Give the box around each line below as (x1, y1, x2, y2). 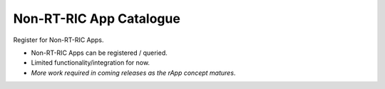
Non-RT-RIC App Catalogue (13, 11, 181, 26)
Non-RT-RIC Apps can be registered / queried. (31, 48, 168, 57)
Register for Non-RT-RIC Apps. (13, 36, 104, 44)
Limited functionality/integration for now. (31, 58, 150, 67)
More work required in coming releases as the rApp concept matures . (31, 68, 236, 77)
